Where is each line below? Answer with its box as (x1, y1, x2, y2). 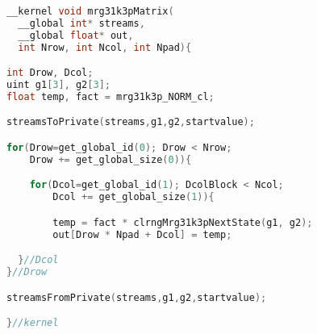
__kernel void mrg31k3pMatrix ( (6, 6, 174, 17)
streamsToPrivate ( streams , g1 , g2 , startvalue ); (6, 116, 255, 128)
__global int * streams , (18, 17, 145, 29)
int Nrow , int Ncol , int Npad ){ (18, 41, 192, 53)
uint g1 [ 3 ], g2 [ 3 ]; (6, 79, 111, 91)
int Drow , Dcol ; (6, 67, 94, 79)
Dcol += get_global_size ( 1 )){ (52, 191, 215, 203)
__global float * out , (18, 29, 134, 41)
